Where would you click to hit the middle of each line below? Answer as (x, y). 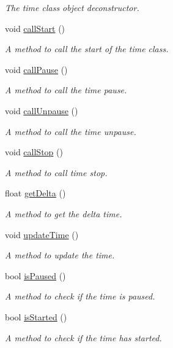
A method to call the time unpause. (71, 131)
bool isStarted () (36, 316)
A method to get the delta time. (64, 213)
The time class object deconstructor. (72, 7)
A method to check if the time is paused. (80, 296)
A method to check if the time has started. (83, 337)
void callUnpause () (42, 110)
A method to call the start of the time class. (87, 49)
